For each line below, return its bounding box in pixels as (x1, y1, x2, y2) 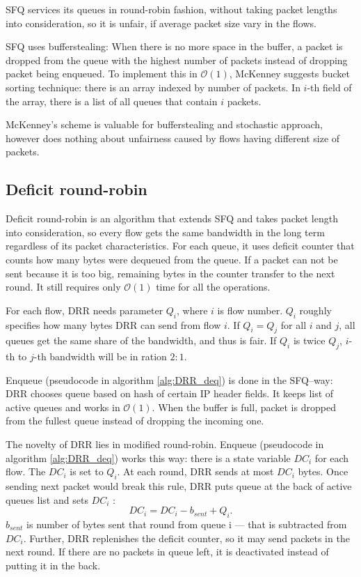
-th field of (307, 79, 352, 94)
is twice (293, 333, 326, 348)
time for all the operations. (156, 279, 271, 294)
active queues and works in (6, 399, 120, 414)
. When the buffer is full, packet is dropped (152, 399, 336, 414)
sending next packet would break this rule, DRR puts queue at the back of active (6, 479, 352, 493)
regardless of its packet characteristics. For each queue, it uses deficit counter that (6, 238, 355, 253)
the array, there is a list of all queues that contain (6, 93, 218, 108)
